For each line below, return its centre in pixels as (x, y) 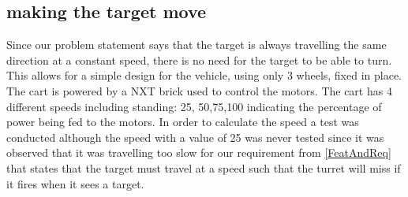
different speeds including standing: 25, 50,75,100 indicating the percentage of (194, 106)
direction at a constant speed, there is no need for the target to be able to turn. (199, 59)
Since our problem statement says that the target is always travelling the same (197, 45)
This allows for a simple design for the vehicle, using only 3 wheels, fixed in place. (204, 75)
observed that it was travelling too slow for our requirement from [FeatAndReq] (199, 152)
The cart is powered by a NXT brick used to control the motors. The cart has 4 (199, 90)
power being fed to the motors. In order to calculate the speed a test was (183, 122)
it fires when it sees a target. (75, 183)
